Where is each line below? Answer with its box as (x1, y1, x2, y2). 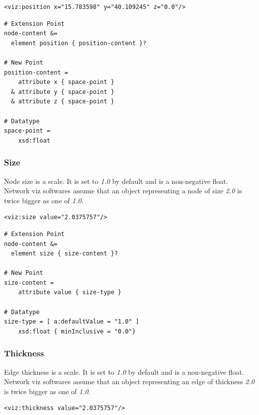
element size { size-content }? (11, 250, 118, 257)
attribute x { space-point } (18, 79, 114, 86)
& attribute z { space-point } (11, 98, 114, 105)
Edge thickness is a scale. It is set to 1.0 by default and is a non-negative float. (4, 366, 244, 377)
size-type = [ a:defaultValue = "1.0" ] (4, 318, 140, 326)
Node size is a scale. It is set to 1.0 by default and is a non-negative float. (4, 175, 228, 186)
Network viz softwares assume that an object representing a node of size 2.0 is (4, 185, 242, 196)
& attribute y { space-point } (11, 88, 114, 95)
